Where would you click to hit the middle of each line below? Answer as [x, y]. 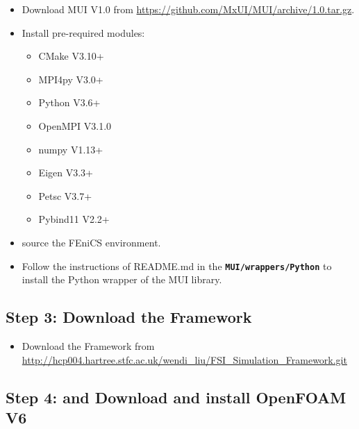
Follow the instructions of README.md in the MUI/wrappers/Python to [177, 266]
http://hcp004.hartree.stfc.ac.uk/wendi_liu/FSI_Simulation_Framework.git [184, 359]
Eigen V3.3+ [66, 173]
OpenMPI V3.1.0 [75, 125]
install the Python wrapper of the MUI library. [122, 279]
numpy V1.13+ [71, 149]
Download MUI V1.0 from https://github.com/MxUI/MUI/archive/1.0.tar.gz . [188, 9]
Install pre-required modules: [83, 32]
